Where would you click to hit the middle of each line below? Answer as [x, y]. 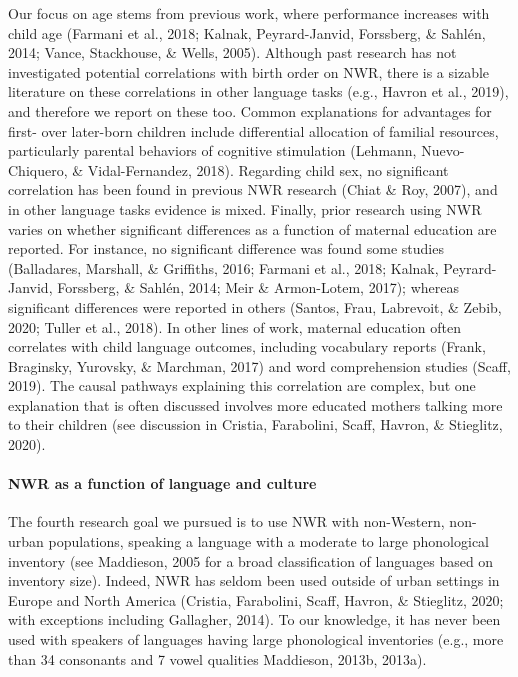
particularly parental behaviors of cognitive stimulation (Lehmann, [212, 150]
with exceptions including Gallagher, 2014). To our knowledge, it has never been [254, 619]
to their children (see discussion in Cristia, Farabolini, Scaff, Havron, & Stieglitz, [255, 424]
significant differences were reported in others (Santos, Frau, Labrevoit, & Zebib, [255, 306]
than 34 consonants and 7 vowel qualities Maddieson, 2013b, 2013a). [217, 658]
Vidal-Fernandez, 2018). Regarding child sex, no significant [268, 169]
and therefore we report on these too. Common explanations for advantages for [250, 110]
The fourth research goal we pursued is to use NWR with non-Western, [226, 521]
